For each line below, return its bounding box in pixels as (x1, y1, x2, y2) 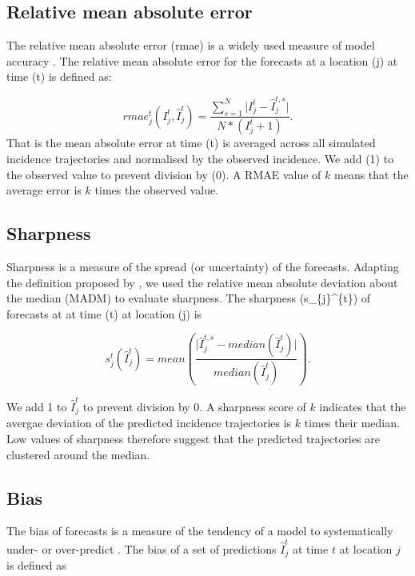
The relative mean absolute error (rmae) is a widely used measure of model (6, 37, 375, 54)
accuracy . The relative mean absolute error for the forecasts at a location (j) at (6, 52, 398, 69)
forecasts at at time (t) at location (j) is (6, 305, 202, 322)
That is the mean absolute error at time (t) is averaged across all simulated (6, 134, 376, 151)
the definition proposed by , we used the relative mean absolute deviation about (6, 274, 398, 290)
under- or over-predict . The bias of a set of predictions (6, 540, 277, 557)
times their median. (304, 414, 400, 431)
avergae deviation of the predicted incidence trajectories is (6, 414, 292, 431)
